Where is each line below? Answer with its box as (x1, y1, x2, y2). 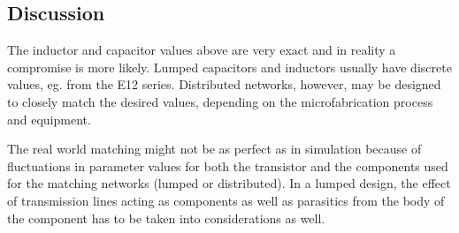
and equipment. (7, 109, 91, 128)
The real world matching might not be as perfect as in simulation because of (7, 139, 422, 158)
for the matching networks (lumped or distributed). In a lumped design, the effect (7, 174, 451, 192)
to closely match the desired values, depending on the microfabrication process (7, 92, 433, 110)
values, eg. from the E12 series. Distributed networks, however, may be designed (7, 75, 441, 94)
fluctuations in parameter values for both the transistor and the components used (7, 156, 448, 175)
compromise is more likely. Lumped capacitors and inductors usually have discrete (7, 57, 452, 76)
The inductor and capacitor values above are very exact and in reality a (7, 41, 396, 59)
